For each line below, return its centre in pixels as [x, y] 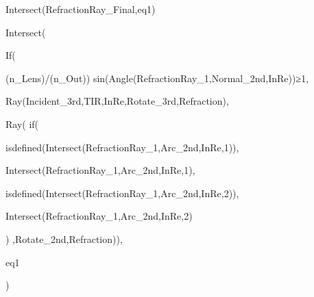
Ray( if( [22, 124]
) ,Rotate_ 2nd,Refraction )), [64, 238]
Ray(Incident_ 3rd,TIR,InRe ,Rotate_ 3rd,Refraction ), [117, 101]
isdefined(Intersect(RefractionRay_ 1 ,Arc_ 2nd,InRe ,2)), [122, 193]
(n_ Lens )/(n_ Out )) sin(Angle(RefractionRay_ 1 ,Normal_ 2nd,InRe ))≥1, [157, 78]
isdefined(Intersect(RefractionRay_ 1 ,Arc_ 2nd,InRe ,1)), [122, 147]
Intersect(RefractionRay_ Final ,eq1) [81, 9]
